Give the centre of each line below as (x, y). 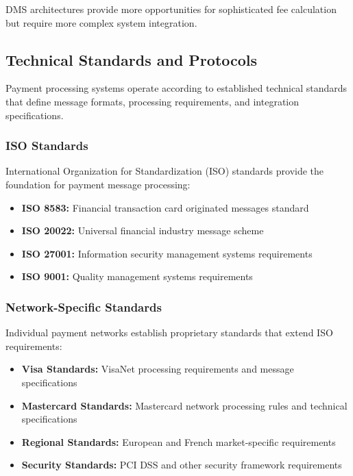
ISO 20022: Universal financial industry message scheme (143, 230)
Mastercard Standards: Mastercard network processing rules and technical (184, 405)
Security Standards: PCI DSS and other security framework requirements (182, 465)
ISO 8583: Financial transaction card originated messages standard (165, 207)
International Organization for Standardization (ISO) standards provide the (165, 171)
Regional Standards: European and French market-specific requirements (179, 441)
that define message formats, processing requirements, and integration (153, 101)
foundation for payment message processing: (98, 184)
